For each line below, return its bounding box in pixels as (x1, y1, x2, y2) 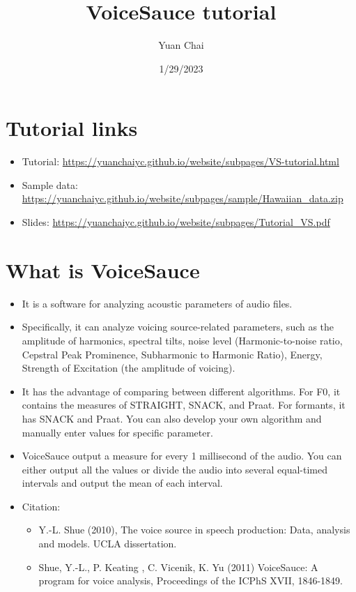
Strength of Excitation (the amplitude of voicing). (22, 360, 235, 375)
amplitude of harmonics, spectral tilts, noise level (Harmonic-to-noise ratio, (22, 333, 343, 347)
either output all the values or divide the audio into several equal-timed (22, 462, 327, 476)
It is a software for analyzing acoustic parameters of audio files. (22, 296, 293, 310)
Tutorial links (6, 114, 138, 142)
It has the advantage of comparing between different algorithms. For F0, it (22, 384, 341, 398)
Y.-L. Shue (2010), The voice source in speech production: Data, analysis (38, 522, 350, 537)
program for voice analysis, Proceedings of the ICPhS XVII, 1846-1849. (38, 573, 343, 588)
